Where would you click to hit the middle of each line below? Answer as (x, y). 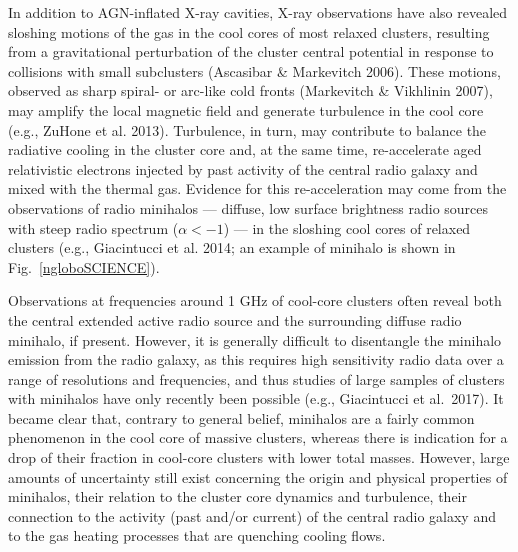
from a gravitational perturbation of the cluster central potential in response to (251, 51)
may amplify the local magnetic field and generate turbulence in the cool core (246, 109)
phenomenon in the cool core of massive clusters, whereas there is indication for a (258, 437)
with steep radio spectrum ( (93, 227)
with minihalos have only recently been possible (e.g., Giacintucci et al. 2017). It (256, 398)
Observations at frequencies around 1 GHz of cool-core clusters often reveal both (255, 300)
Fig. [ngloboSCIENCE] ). (84, 266)
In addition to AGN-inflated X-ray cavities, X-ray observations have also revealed (258, 12)
